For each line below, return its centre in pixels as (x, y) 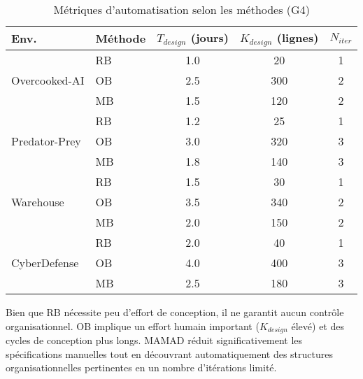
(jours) (209, 37)
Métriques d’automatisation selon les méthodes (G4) (181, 9)
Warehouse (38, 201)
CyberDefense (45, 262)
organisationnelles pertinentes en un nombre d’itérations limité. (141, 367)
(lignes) (298, 37)
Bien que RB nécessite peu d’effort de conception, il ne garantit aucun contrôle (175, 312)
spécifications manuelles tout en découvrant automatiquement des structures (170, 353)
